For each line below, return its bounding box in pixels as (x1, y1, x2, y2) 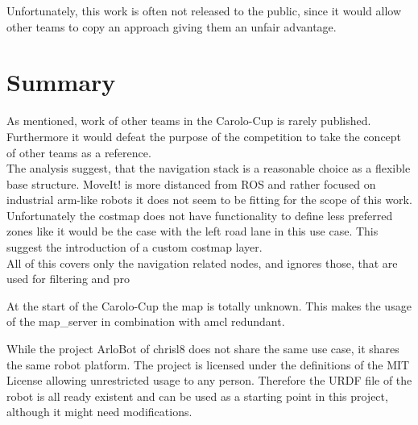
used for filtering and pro (6, 270, 130, 287)
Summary (6, 65, 116, 98)
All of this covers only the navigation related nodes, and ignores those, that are (6, 254, 398, 271)
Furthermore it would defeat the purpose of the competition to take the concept (6, 127, 402, 144)
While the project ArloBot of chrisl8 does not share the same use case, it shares (6, 340, 399, 357)
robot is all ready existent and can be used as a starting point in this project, (6, 387, 388, 404)
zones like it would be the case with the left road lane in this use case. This (6, 223, 379, 240)
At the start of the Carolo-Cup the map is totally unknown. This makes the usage (6, 297, 412, 314)
